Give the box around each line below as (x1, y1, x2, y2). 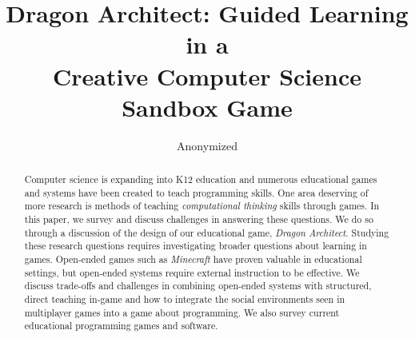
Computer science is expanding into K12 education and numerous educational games (24, 173, 377, 186)
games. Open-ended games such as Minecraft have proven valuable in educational (24, 253, 362, 266)
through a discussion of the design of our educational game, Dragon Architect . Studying (24, 225, 389, 239)
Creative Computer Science (52, 59, 362, 92)
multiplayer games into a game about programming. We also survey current (24, 305, 340, 319)
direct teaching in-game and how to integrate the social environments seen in (24, 292, 345, 305)
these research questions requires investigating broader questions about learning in (24, 239, 367, 253)
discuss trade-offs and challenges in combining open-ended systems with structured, (24, 279, 372, 292)
